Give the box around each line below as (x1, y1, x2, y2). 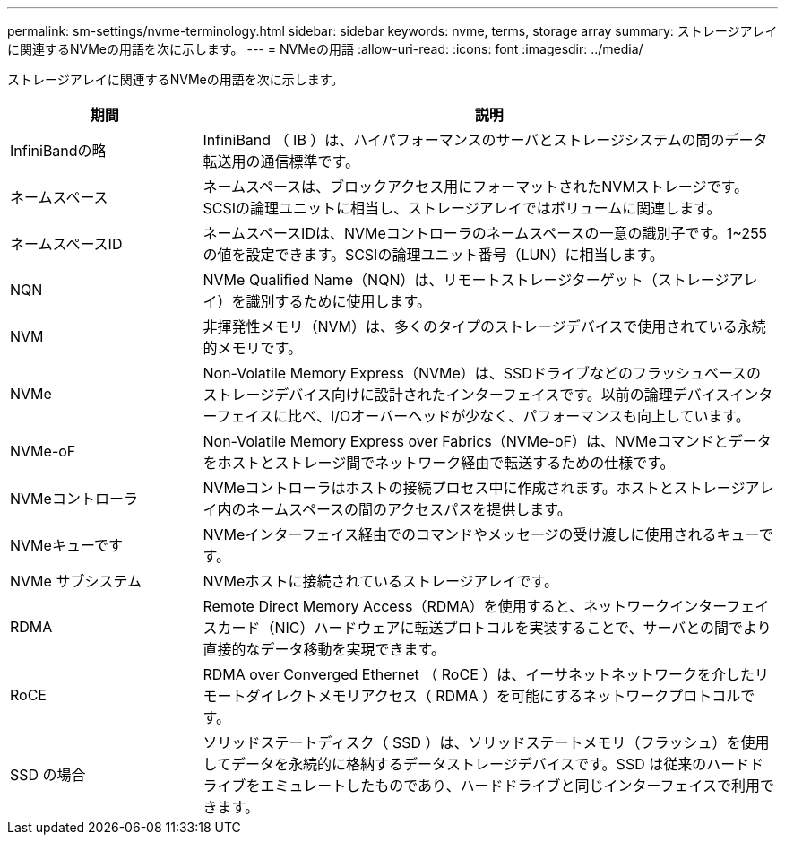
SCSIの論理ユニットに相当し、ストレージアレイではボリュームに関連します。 (203, 199, 721, 217)
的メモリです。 (203, 339, 302, 357)
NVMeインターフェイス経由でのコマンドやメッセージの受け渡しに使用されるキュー (203, 525, 759, 543)
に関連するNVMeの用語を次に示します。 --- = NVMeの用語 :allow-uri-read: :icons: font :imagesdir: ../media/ (7, 41, 643, 56)
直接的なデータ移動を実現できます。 (203, 640, 445, 658)
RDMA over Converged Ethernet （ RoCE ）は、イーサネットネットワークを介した (203, 665, 755, 683)
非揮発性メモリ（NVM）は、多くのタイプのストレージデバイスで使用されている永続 (203, 317, 766, 335)
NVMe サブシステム (10, 572, 142, 590)
